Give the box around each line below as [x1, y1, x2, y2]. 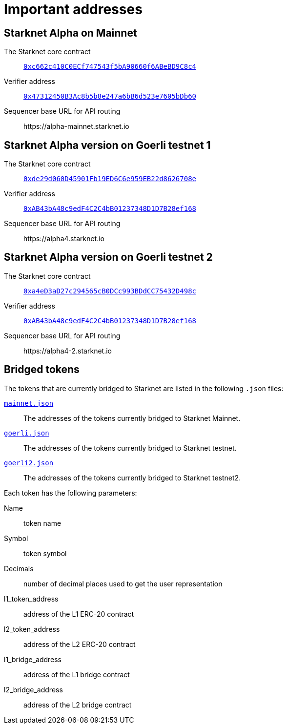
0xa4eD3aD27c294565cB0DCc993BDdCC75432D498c [23, 287, 197, 295]
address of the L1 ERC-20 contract [23, 609, 134, 618]
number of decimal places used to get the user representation [23, 579, 223, 588]
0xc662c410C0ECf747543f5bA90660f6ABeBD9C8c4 [23, 62, 197, 71]
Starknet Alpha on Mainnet [4, 26, 137, 39]
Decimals [4, 564, 34, 573]
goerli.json [4, 429, 49, 437]
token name [23, 519, 61, 527]
